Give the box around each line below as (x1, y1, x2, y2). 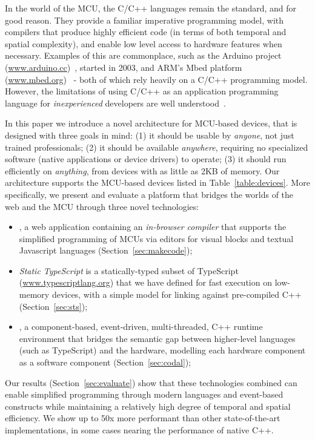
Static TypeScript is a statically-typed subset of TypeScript (19, 264, 239, 277)
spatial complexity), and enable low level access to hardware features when (5, 37, 282, 50)
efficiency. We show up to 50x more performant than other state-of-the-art (5, 412, 280, 424)
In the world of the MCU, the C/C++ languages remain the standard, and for (5, 2, 296, 14)
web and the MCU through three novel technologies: (5, 200, 199, 212)
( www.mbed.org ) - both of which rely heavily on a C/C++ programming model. (5, 73, 308, 85)
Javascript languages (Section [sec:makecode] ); (19, 244, 193, 257)
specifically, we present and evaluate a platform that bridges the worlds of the (5, 188, 294, 200)
